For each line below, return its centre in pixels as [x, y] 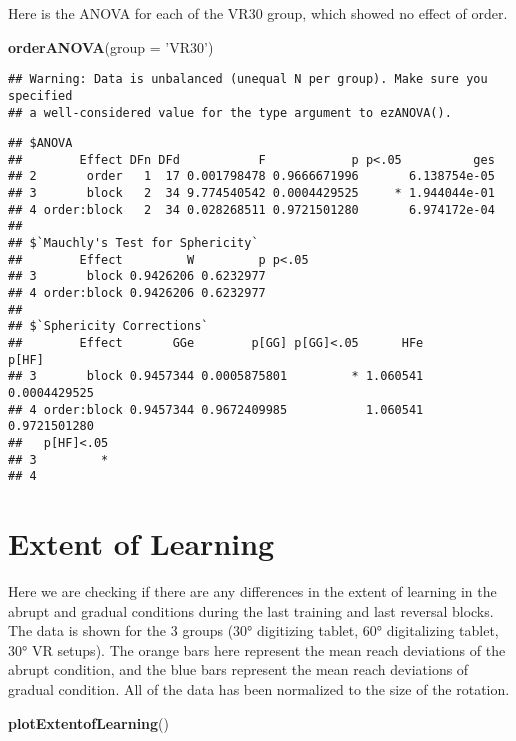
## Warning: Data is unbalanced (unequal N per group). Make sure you [248, 79]
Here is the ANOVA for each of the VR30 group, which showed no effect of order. [258, 13]
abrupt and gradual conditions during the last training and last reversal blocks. [251, 610]
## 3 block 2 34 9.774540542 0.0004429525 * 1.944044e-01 [251, 193]
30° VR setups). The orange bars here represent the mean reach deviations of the [257, 649]
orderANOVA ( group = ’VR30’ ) [111, 46]
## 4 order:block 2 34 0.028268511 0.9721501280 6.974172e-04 [251, 209]
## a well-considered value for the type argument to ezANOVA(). [230, 112]
